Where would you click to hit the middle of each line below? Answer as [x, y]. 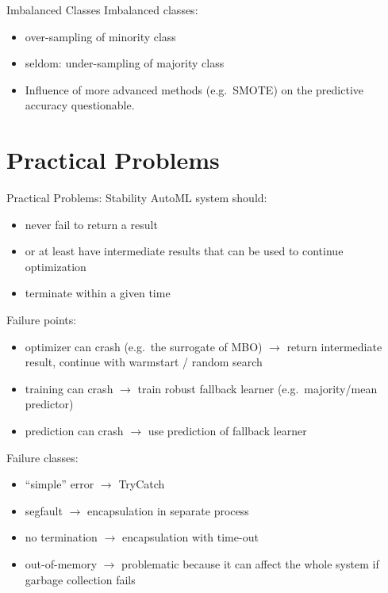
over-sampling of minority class [100, 36]
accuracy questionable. [80, 105]
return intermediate [334, 346]
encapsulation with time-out [190, 537]
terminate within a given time [98, 293]
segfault [44, 510]
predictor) [49, 404]
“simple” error [60, 484]
